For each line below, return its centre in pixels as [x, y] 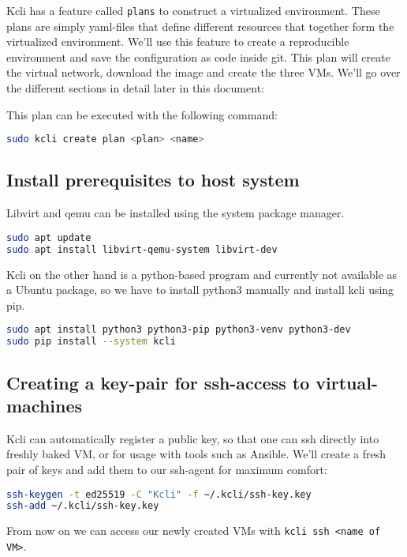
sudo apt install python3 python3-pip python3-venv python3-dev [179, 330]
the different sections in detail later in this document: [135, 88]
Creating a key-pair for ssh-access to [158, 382]
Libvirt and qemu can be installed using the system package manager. [175, 213]
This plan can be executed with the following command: [142, 114]
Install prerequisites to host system [153, 180]
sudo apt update [49, 237]
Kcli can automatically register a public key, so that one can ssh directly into [193, 438]
